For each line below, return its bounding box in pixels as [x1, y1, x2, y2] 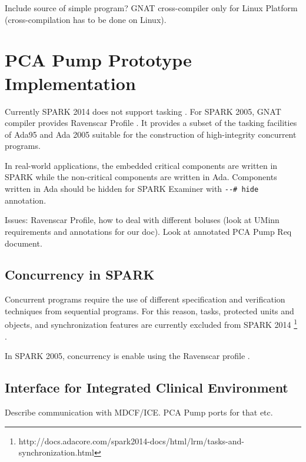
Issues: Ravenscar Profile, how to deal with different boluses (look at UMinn [5, 214, 280, 226]
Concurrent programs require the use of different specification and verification [5, 293, 285, 305]
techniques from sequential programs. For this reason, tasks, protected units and [5, 304, 294, 317]
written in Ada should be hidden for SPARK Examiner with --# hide [5, 182, 259, 195]
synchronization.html [18, 446, 94, 458]
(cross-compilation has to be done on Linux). [5, 13, 167, 25]
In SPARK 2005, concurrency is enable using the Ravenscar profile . [5, 350, 250, 362]
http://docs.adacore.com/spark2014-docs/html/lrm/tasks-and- [18, 434, 244, 447]
